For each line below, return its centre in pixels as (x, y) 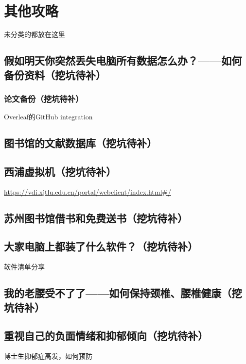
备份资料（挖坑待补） (55, 74)
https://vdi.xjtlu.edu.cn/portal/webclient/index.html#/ (88, 191)
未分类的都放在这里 (35, 34)
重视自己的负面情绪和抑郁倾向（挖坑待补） (106, 336)
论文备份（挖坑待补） (44, 98)
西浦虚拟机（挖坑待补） (60, 171)
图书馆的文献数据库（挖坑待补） (80, 143)
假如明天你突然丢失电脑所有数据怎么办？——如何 (123, 60)
